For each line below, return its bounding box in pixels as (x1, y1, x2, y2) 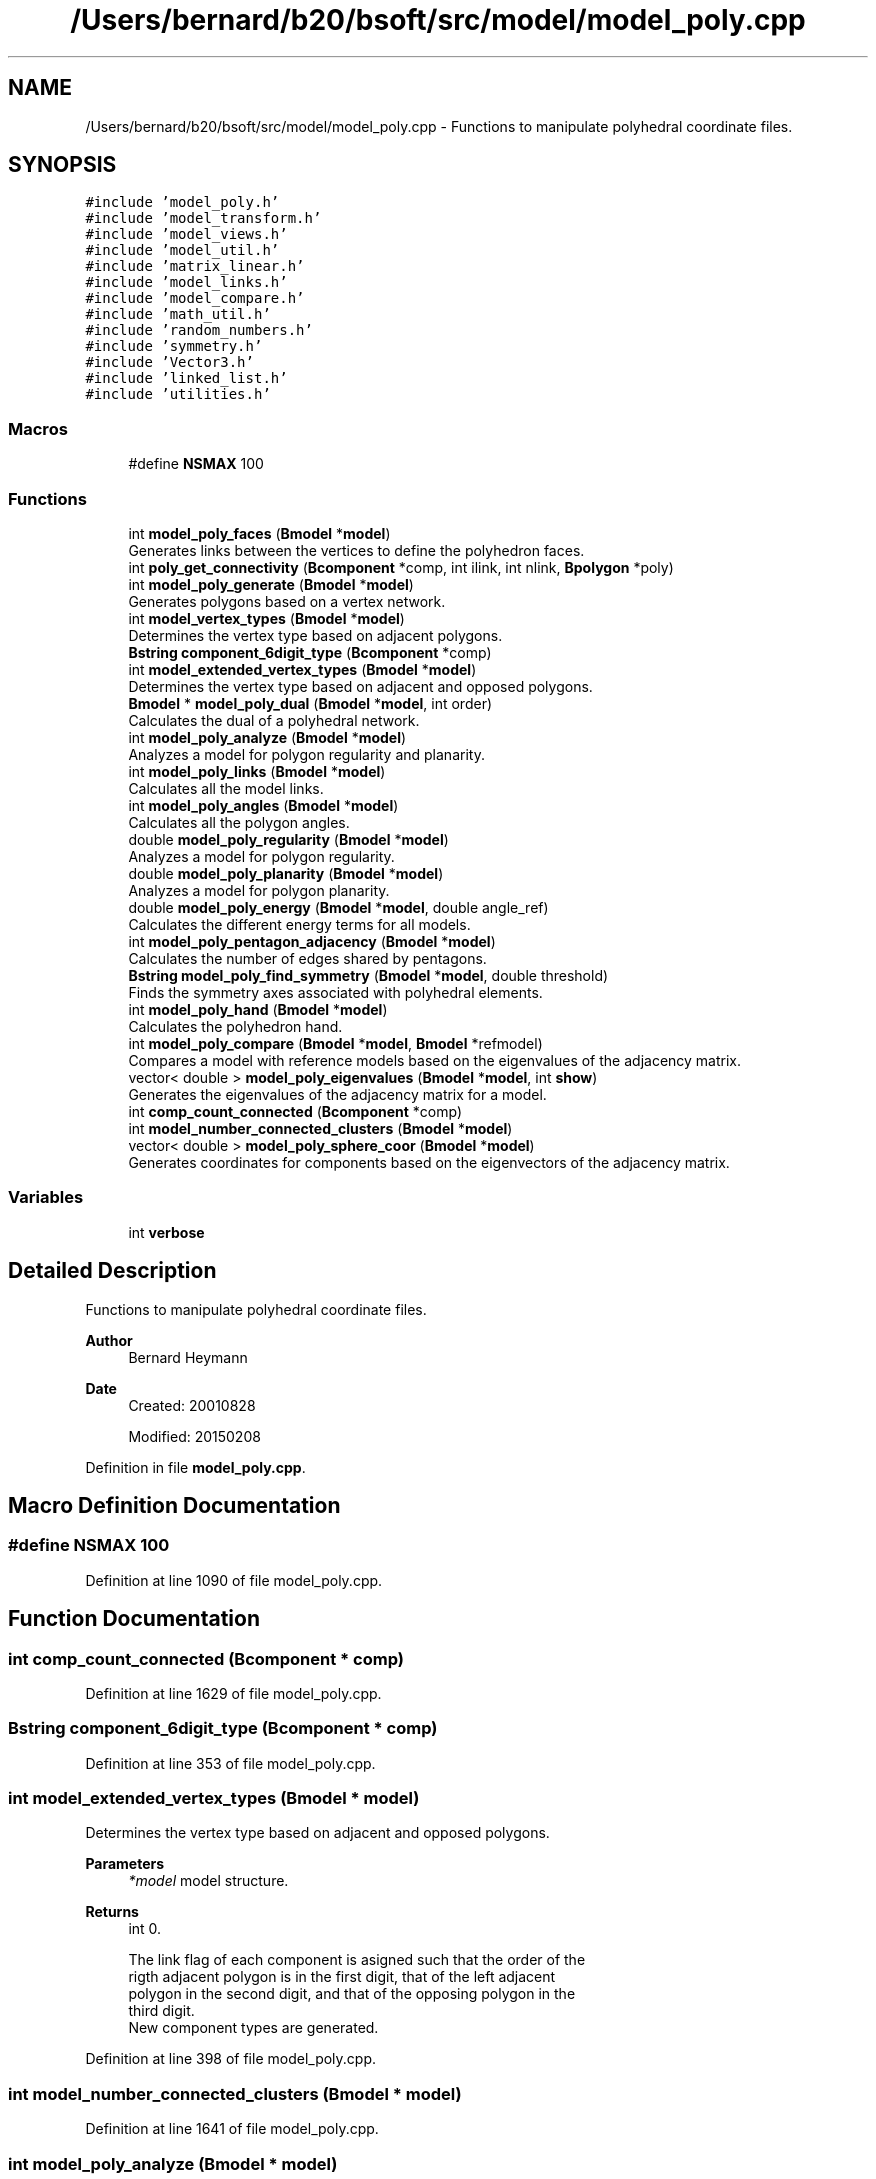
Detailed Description (8, 1258, 217, 1284)
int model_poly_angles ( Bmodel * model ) (128, 796, 399, 814)
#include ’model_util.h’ (85, 242, 280, 259)
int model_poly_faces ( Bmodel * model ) (128, 524, 391, 542)
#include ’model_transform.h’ (85, 210, 322, 227)
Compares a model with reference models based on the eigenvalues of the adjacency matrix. (128, 1051, 742, 1069)
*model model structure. (128, 1872, 289, 1890)
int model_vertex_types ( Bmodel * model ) (128, 609, 405, 627)
